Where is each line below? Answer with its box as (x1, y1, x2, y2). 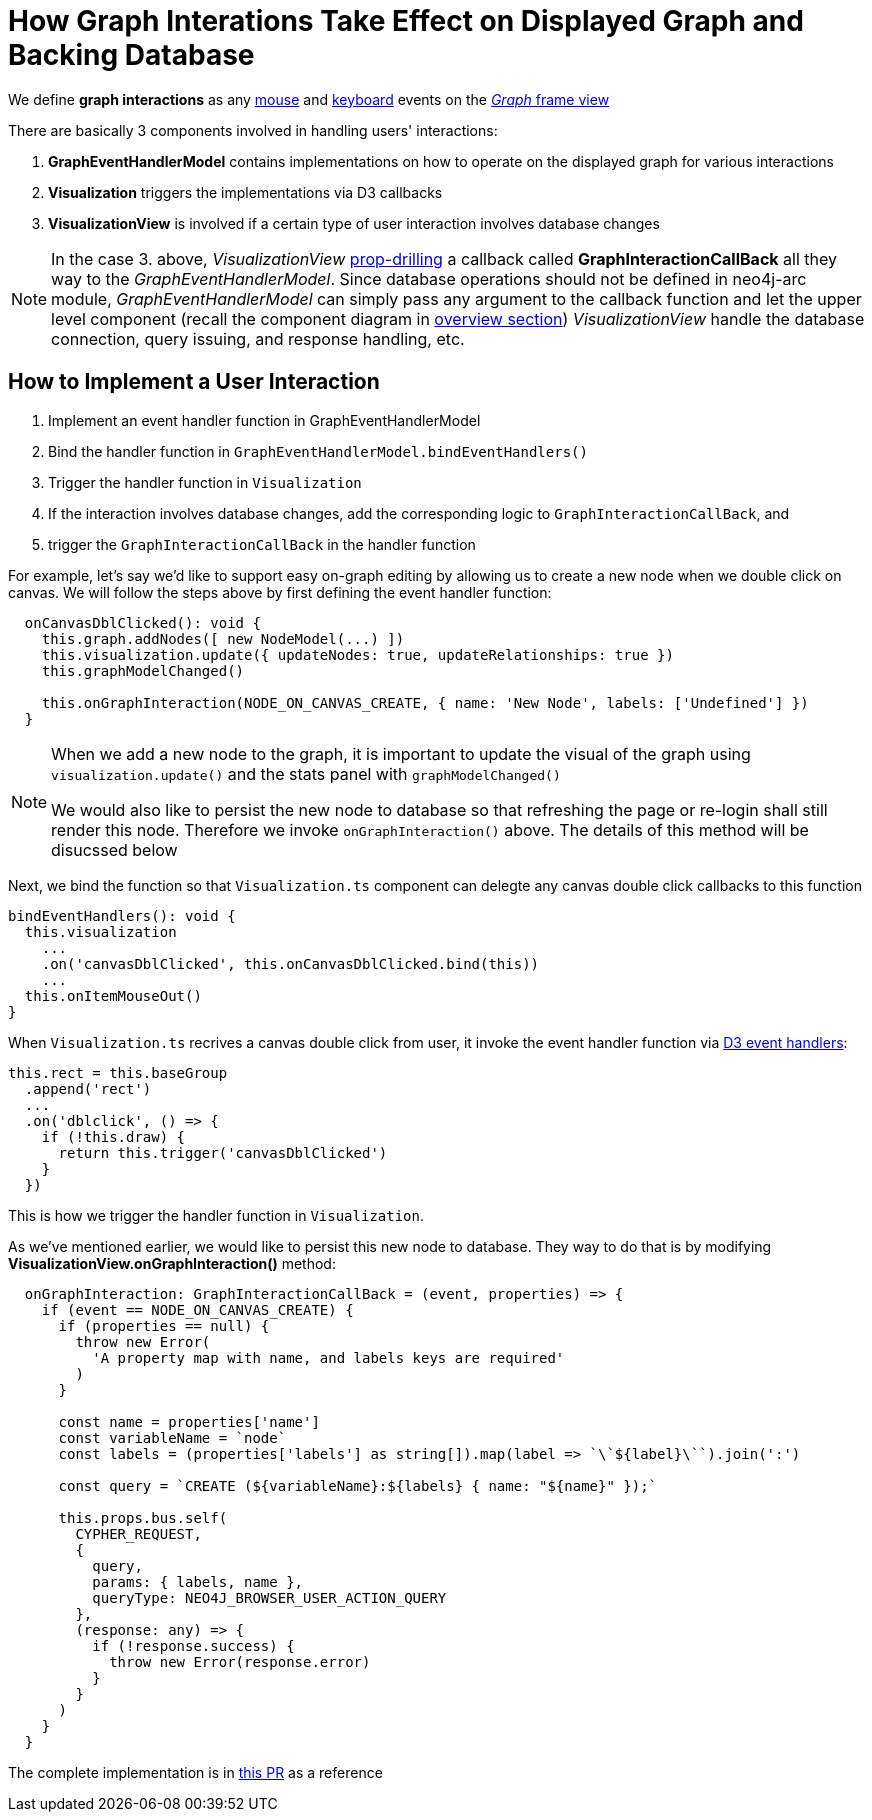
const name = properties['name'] (58, 1413, 320, 1430)
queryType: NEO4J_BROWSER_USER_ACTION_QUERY (92, 1589, 447, 1606)
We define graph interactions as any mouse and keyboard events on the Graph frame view (8, 90, 610, 108)
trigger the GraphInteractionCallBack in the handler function (48, 535, 476, 553)
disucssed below (51, 839, 178, 860)
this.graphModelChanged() (41, 662, 245, 679)
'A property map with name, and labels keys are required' (92, 1349, 565, 1366)
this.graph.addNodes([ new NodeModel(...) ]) (41, 630, 405, 647)
